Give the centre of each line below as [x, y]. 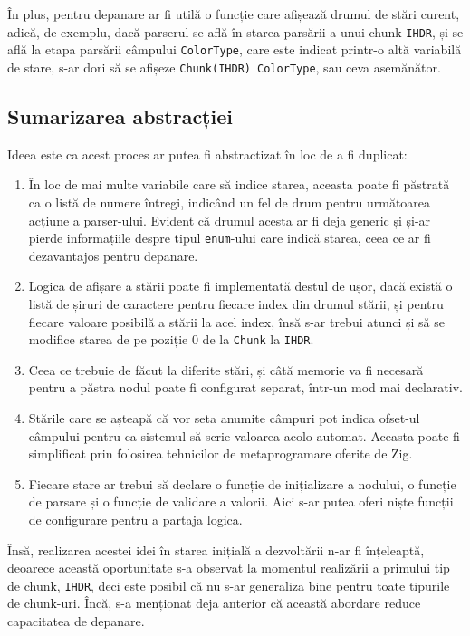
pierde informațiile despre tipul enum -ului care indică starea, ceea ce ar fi [230, 238]
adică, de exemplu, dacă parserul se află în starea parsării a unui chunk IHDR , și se [235, 31]
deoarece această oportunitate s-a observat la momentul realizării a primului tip [229, 568]
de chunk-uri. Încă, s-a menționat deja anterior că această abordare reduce [214, 603]
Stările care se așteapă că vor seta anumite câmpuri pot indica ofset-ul [224, 418]
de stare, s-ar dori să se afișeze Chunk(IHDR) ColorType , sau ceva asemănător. [224, 67]
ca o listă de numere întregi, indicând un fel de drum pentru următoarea [230, 202]
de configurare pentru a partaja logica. [135, 519]
